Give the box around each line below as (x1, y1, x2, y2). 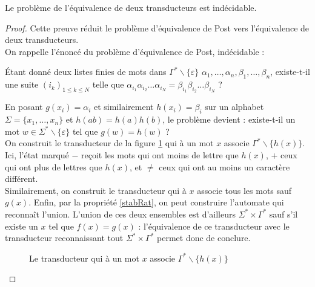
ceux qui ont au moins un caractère (159, 160, 290, 173)
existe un (5, 219, 38, 232)
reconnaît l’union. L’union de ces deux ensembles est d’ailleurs (5, 207, 236, 220)
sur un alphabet (205, 100, 264, 113)
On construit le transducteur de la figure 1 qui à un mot (5, 137, 214, 149)
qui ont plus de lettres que (5, 160, 102, 173)
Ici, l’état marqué (5, 148, 69, 161)
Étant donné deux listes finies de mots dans (5, 65, 167, 78)
